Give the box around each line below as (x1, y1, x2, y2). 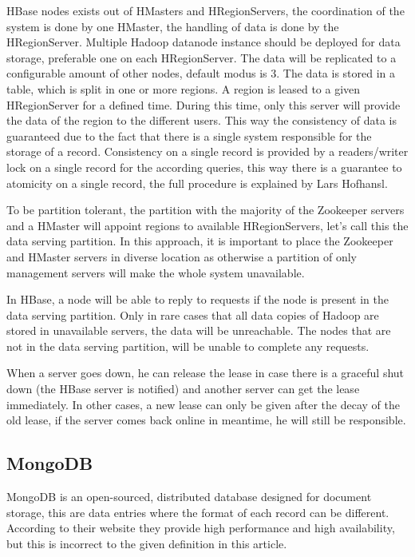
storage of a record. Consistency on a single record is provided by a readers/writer (6, 143, 409, 160)
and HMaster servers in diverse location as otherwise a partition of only (6, 248, 357, 265)
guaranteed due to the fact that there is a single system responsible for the (6, 127, 372, 144)
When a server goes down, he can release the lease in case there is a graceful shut (6, 364, 405, 381)
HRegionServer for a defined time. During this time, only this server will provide (6, 96, 401, 113)
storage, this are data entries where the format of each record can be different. (6, 503, 389, 520)
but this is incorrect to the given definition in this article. (6, 535, 287, 551)
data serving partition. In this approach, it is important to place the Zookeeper (6, 233, 393, 249)
